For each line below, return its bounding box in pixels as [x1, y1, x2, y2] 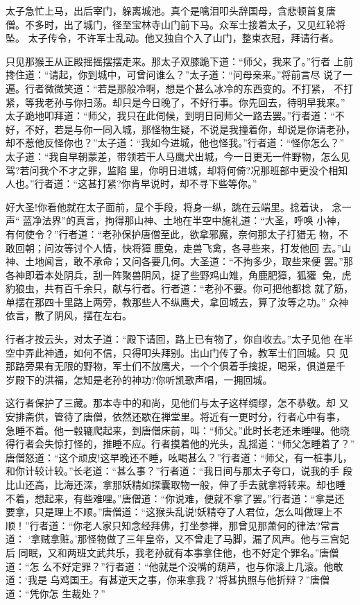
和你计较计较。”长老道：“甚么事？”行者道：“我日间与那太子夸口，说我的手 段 [6, 463, 353, 478]
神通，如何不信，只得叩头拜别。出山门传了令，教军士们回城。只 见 [44, 345, 349, 359]
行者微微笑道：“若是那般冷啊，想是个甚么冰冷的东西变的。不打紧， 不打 [24, 80, 354, 95]
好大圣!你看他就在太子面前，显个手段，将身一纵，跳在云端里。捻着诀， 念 [6, 199, 342, 214]
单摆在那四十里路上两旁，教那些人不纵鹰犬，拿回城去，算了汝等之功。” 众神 [6, 294, 349, 309]
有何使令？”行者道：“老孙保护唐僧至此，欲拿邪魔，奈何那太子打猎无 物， [6, 226, 338, 241]
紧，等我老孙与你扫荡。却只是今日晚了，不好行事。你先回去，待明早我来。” [6, 94, 345, 109]
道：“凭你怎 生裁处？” [6, 586, 105, 600]
